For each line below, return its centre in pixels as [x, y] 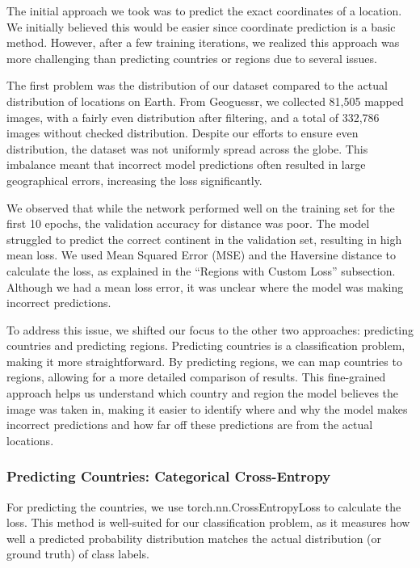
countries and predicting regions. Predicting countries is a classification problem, [206, 345]
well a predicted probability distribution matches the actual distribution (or [194, 538]
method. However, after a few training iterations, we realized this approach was [203, 42]
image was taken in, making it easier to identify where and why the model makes [207, 408]
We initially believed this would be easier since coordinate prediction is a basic [201, 26]
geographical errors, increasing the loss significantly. [134, 180]
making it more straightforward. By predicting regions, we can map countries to [204, 361]
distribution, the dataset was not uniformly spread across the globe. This [187, 148]
